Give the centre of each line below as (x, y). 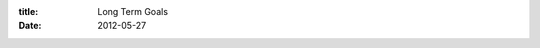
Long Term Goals (133, 11)
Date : (30, 26)
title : (28, 11)
